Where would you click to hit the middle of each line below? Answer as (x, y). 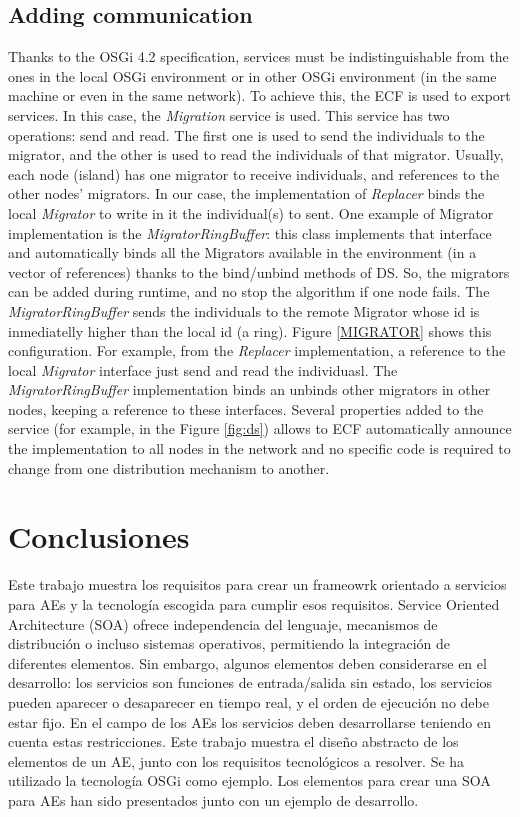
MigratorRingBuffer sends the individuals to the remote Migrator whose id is (244, 310)
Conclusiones (99, 536)
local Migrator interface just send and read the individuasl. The (203, 369)
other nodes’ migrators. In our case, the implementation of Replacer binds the (246, 193)
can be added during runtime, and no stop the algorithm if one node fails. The (249, 291)
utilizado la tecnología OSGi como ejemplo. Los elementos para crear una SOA (249, 780)
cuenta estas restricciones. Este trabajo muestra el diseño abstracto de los (233, 741)
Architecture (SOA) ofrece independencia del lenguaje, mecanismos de (223, 623)
